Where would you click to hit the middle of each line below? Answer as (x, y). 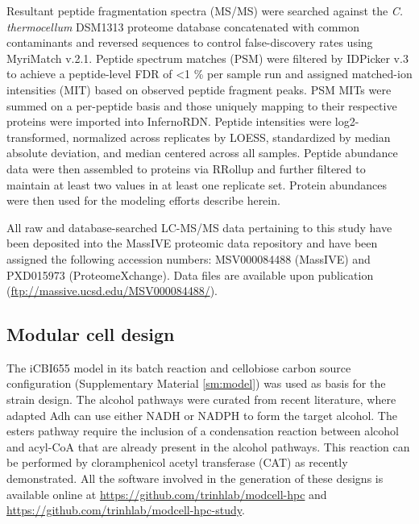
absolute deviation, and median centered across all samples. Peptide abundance (202, 153)
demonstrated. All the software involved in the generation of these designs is (195, 478)
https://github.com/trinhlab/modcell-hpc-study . (126, 510)
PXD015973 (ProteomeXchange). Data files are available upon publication (190, 274)
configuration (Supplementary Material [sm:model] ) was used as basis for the (196, 383)
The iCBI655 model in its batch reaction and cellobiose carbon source (179, 367)
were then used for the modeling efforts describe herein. (143, 200)
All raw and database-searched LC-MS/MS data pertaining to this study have (199, 227)
